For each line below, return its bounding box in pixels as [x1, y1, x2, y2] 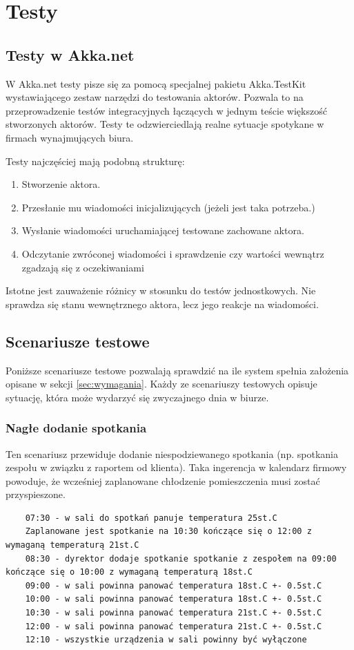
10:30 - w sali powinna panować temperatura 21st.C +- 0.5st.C [25, 608, 322, 618]
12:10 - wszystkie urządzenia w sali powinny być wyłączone [25, 635, 307, 645]
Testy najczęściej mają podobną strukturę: [6, 153, 185, 168]
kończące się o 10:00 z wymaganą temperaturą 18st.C [6, 567, 253, 577]
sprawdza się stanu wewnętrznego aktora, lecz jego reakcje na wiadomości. [6, 296, 319, 311]
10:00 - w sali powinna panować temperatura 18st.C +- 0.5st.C [25, 594, 322, 604]
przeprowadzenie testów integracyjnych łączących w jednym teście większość [6, 103, 327, 117]
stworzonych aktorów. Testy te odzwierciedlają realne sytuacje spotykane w [6, 117, 324, 131]
